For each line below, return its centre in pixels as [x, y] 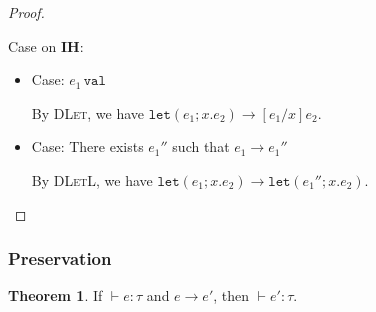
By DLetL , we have [92, 179]
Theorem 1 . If [55, 295]
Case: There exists [87, 146]
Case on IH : [46, 45]
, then [231, 295]
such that [201, 146]
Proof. [26, 12]
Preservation [60, 258]
